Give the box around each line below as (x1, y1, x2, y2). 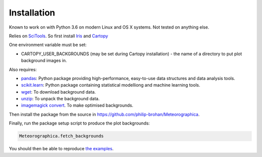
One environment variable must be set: (9, 42, 87, 48)
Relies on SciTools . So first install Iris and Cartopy (9, 33, 109, 39)
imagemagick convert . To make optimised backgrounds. (21, 102, 133, 109)
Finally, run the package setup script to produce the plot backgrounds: (9, 120, 150, 126)
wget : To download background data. (21, 89, 96, 94)
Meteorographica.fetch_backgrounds (19, 133, 104, 139)
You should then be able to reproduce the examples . (9, 146, 114, 152)
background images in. (21, 58, 67, 63)
